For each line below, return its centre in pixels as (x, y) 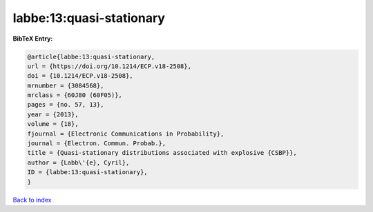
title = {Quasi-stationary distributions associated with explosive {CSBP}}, (162, 153)
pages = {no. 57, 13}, (66, 105)
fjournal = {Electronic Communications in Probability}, (126, 134)
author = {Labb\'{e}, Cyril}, (78, 162)
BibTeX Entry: (33, 39)
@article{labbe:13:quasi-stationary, (91, 56)
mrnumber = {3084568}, (66, 85)
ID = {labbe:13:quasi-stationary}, (87, 172)
